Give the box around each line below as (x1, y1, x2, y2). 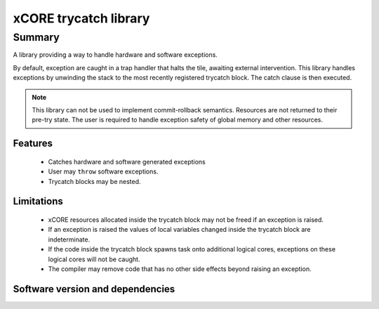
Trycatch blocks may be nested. (48, 177, 141, 185)
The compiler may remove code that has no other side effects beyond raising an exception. (48, 264, 312, 273)
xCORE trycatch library (13, 11, 150, 26)
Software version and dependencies (13, 283, 175, 295)
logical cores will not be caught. (48, 255, 140, 263)
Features (13, 138, 53, 150)
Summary (13, 31, 60, 44)
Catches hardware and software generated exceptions (48, 157, 206, 166)
